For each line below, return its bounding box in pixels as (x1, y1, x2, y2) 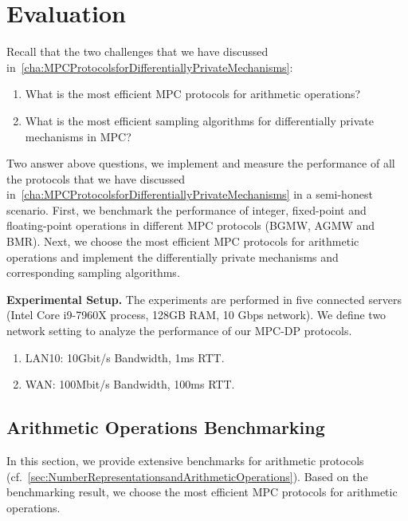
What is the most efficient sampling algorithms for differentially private (25, 112, 374, 128)
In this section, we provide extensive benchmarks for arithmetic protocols (6, 452, 364, 469)
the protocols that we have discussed (6, 170, 185, 187)
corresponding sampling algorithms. (6, 264, 180, 281)
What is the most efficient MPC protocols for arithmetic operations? (25, 85, 361, 102)
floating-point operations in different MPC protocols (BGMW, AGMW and (6, 217, 375, 234)
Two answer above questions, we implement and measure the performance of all (6, 155, 395, 172)
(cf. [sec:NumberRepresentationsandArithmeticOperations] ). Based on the (6, 468, 368, 484)
